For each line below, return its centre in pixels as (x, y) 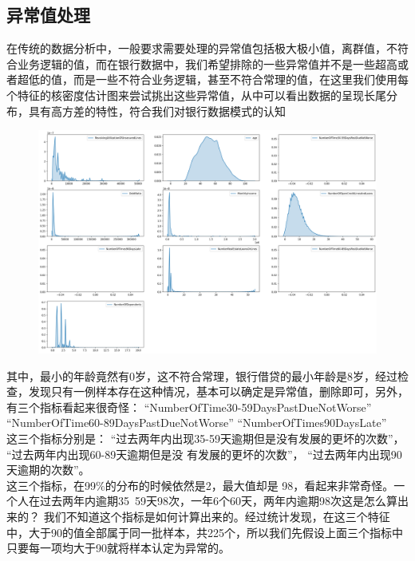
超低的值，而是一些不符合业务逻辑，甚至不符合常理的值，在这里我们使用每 (213, 79)
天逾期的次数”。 (48, 470)
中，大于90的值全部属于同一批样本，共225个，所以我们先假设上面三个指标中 (205, 532)
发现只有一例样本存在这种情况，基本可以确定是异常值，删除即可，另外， (218, 391)
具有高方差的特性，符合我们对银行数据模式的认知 (157, 111)
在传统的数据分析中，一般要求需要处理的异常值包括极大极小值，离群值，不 (202, 48)
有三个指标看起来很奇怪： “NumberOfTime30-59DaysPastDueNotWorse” (189, 407)
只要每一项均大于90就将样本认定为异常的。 (118, 548)
